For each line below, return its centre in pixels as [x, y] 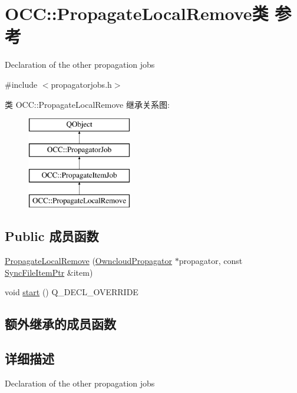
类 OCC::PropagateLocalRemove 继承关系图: [87, 104]
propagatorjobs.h [81, 84]
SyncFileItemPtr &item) [49, 272]
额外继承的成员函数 [60, 324]
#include [21, 84]
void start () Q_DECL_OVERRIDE [72, 292]
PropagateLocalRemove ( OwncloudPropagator [89, 261]
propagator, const [211, 261]
